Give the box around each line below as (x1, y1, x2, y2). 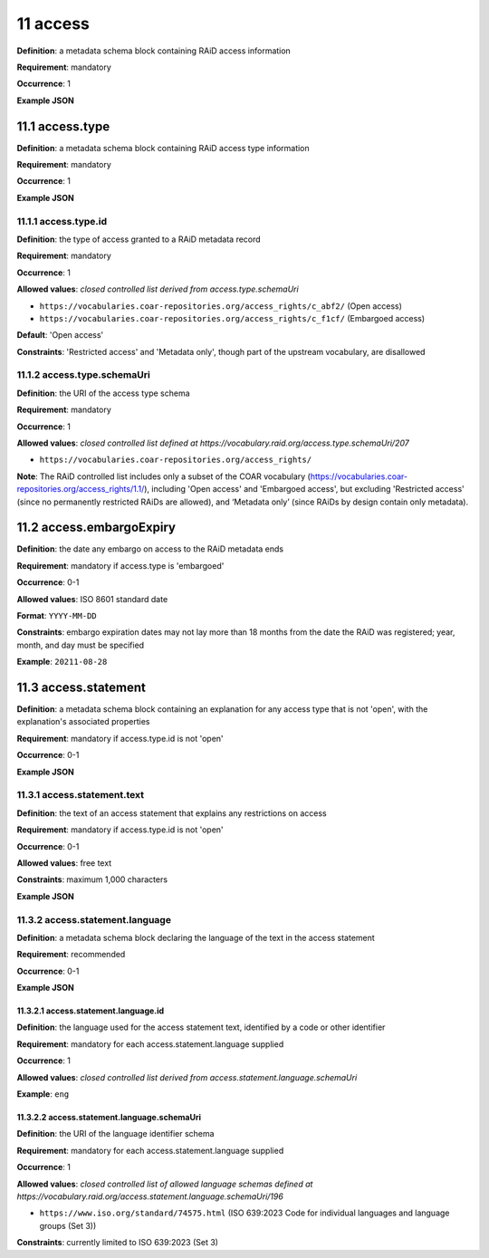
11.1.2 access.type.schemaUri (16, 369, 151, 381)
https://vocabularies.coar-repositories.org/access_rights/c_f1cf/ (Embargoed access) (39, 312, 426, 323)
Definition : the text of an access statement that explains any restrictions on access (16, 807, 327, 819)
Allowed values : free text (16, 857, 112, 869)
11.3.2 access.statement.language (16, 913, 172, 926)
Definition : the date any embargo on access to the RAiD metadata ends (16, 543, 284, 554)
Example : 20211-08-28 (16, 657, 108, 667)
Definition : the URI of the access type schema (16, 388, 190, 399)
